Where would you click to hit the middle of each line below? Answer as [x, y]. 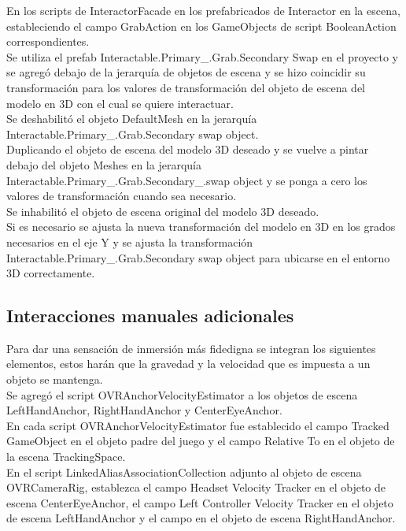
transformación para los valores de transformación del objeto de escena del [186, 87]
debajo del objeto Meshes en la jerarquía [104, 164]
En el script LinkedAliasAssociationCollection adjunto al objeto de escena [184, 472]
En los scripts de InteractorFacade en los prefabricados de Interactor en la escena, [203, 10]
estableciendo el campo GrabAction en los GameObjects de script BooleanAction [201, 26]
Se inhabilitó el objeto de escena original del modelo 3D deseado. [163, 211]
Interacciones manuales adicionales [150, 316]
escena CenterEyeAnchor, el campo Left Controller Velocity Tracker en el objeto [200, 502]
